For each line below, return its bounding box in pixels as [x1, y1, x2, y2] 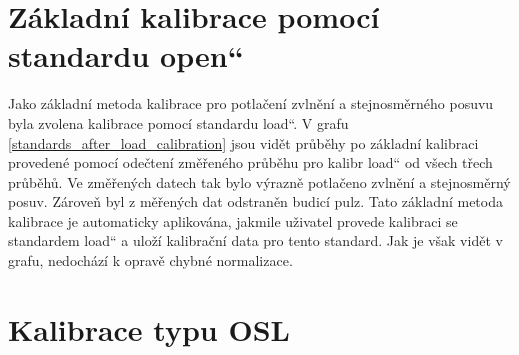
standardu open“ [8, 35, 244, 76]
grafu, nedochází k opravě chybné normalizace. [8, 250, 293, 271]
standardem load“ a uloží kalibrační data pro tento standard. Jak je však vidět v [8, 230, 503, 251]
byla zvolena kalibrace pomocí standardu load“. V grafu [8, 112, 349, 133]
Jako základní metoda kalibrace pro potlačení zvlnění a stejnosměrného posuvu [8, 93, 494, 114]
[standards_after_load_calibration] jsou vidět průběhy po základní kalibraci [8, 132, 479, 153]
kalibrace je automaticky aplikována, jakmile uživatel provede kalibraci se [8, 210, 458, 231]
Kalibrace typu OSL [8, 308, 290, 349]
